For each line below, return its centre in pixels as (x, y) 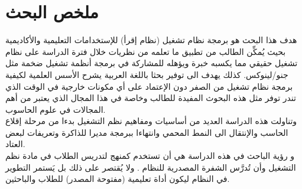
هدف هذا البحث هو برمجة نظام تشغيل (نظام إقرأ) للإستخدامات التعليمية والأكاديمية (151, 40)
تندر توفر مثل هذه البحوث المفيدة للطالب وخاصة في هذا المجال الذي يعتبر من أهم (151, 98)
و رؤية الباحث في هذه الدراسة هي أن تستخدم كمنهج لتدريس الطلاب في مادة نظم (150, 156)
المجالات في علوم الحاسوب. (56, 109)
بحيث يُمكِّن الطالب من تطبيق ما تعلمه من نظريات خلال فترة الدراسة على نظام (146, 51)
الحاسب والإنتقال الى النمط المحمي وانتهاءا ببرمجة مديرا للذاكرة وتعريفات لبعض (147, 132)
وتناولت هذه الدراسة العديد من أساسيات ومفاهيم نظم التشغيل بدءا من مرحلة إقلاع (151, 121)
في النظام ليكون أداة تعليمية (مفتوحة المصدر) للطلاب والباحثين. (118, 179)
